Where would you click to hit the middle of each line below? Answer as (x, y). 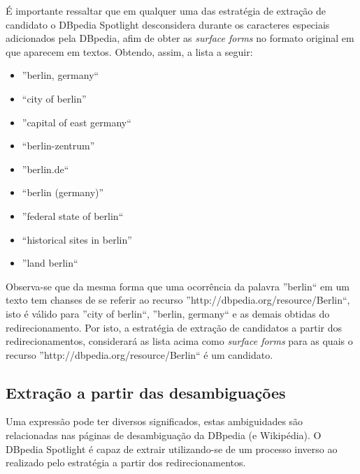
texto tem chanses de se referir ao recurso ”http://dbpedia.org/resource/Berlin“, (178, 300)
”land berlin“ (50, 263)
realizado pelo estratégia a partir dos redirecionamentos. (126, 462)
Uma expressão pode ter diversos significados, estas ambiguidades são (154, 421)
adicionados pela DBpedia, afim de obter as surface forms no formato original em (180, 38)
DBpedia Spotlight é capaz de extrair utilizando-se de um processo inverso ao (172, 449)
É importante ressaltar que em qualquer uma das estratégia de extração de (166, 10)
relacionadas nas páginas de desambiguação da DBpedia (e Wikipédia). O (164, 435)
